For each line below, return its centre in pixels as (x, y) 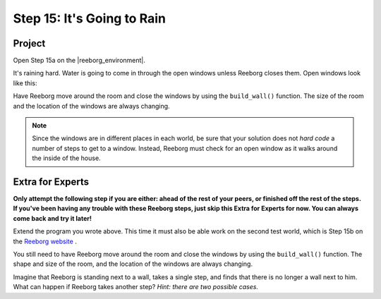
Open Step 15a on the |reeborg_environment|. (79, 61)
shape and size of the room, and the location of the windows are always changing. (133, 264)
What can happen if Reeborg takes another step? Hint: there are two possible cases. (136, 287)
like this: (25, 83)
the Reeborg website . (45, 241)
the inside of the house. (67, 158)
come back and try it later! (52, 218)
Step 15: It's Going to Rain (89, 18)
